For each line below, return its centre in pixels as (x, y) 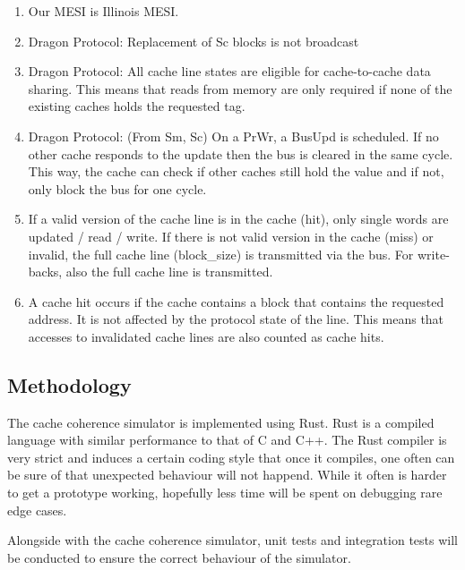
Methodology (69, 384)
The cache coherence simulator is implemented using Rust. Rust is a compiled (221, 422)
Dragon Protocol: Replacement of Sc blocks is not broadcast (194, 41)
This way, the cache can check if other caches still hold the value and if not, (236, 171)
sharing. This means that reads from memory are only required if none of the (240, 88)
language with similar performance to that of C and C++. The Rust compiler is (227, 440)
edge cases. (37, 510)
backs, (45, 272)
